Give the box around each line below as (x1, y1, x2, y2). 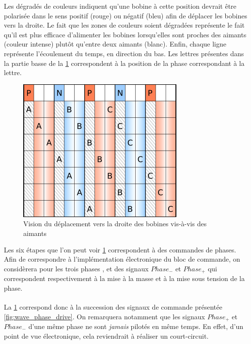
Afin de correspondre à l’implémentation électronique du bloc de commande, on (4, 254, 240, 264)
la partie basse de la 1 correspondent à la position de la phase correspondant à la (4, 58, 245, 68)
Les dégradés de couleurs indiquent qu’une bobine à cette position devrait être (4, 1, 236, 11)
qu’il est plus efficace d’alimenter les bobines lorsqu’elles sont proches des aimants (4, 29, 247, 39)
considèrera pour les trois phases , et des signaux (4, 263, 149, 273)
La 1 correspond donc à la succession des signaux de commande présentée (4, 301, 222, 312)
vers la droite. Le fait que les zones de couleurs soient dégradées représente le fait (4, 20, 245, 30)
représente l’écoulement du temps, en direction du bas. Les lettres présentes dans (4, 48, 244, 58)
